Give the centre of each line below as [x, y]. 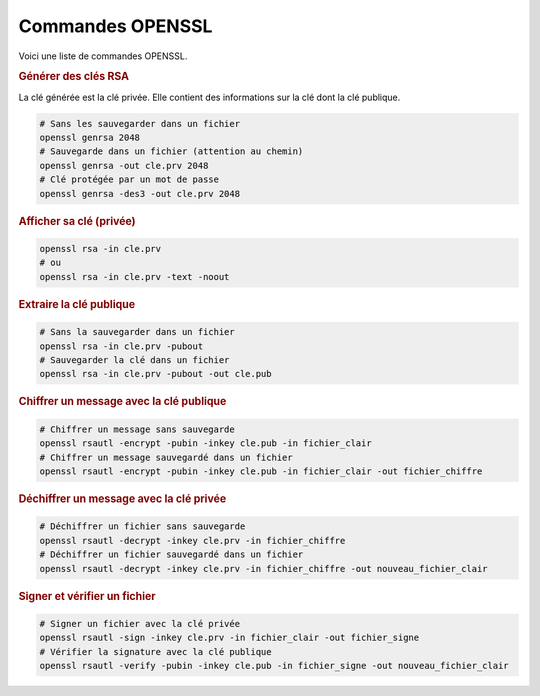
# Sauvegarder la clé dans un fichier [134, 360]
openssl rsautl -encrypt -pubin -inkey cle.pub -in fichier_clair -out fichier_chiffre [261, 471]
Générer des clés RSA [74, 77]
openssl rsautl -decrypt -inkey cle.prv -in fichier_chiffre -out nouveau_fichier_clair [264, 568]
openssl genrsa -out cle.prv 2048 [124, 165]
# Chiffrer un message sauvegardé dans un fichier [166, 457]
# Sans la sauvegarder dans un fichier [137, 332]
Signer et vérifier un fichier [87, 596]
